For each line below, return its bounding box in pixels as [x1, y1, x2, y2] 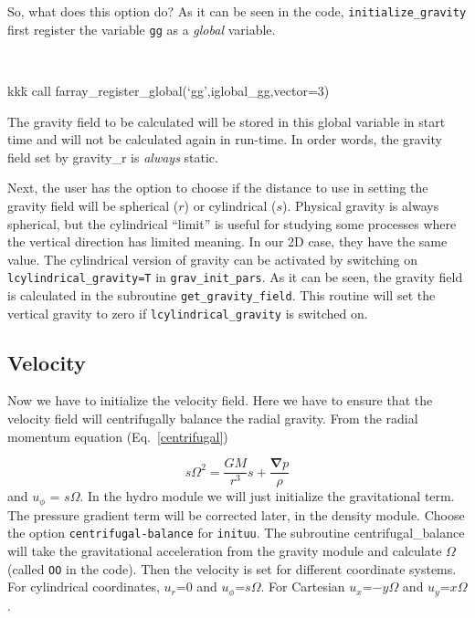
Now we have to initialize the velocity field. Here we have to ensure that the [7, 391, 433, 410]
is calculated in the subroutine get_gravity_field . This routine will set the [7, 285, 436, 304]
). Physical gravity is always [281, 195, 439, 215]
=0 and [175, 577, 217, 596]
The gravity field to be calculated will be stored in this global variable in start [7, 111, 446, 131]
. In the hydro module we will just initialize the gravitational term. [79, 487, 455, 506]
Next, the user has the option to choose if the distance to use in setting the [7, 178, 428, 197]
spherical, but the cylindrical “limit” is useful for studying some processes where [7, 214, 457, 233]
